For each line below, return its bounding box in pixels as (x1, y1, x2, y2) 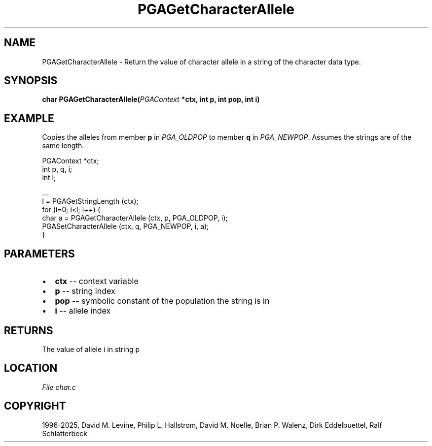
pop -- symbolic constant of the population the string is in (55, 296, 270, 306)
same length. (42, 141, 84, 150)
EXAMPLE (4, 112, 54, 125)
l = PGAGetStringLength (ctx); (42, 197, 139, 206)
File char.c (42, 382, 76, 391)
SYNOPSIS (4, 74, 58, 87)
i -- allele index (55, 306, 111, 316)
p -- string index (55, 286, 115, 296)
